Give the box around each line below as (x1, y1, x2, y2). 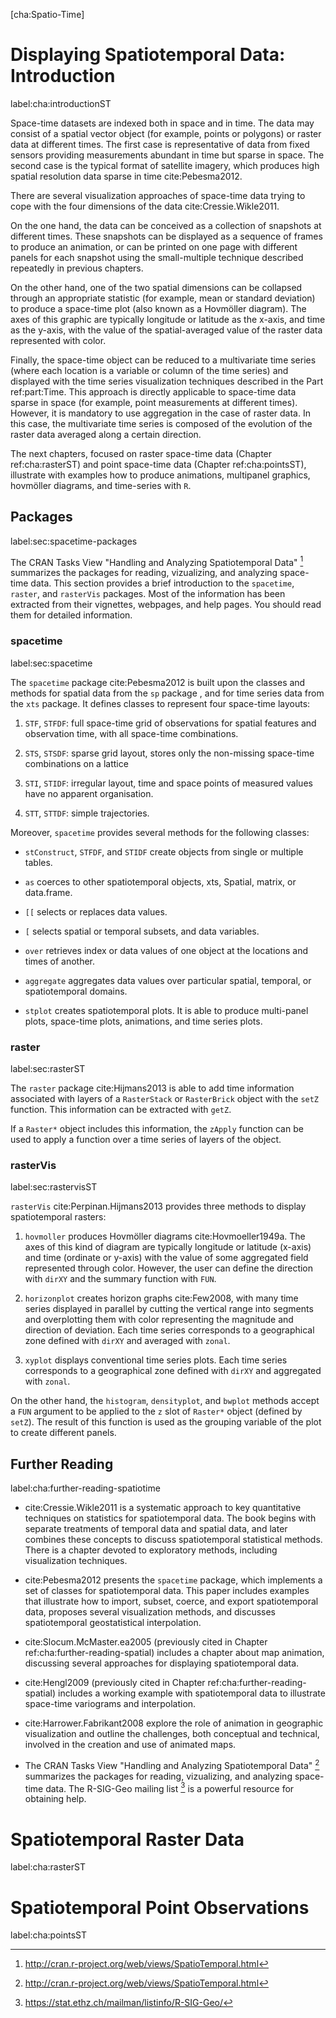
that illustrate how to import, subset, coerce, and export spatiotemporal (24, 1595, 319, 1608)
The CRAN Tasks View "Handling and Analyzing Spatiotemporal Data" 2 (24, 1758, 320, 1771)
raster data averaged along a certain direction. (10, 428, 202, 440)
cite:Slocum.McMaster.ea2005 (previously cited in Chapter (24, 1636, 268, 1648)
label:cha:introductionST (10, 97, 112, 109)
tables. (24, 856, 53, 868)
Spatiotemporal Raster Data (10, 1828, 245, 1851)
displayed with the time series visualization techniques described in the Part (10, 375, 324, 387)
